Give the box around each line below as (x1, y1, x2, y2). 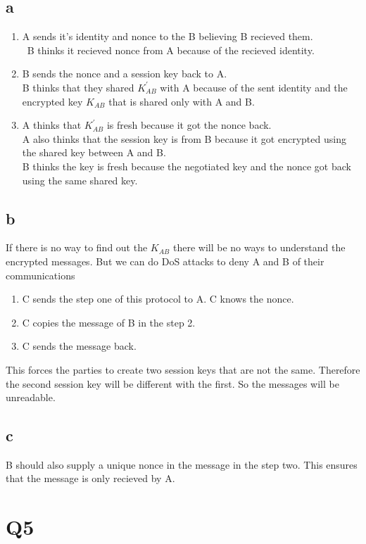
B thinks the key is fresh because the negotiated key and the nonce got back (22, 158, 351, 173)
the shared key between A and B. (22, 145, 166, 160)
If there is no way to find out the (6, 240, 148, 255)
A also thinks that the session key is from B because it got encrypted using (22, 131, 346, 146)
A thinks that (22, 118, 82, 132)
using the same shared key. (22, 172, 138, 187)
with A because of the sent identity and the (160, 80, 348, 94)
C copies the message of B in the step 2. (22, 315, 196, 329)
